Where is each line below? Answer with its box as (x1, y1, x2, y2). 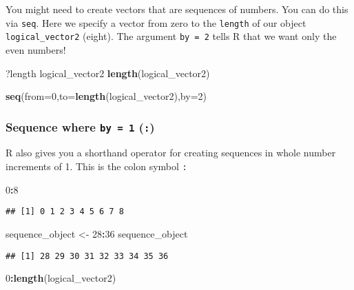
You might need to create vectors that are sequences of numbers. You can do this (6, 2, 348, 16)
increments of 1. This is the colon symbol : (6, 159, 187, 174)
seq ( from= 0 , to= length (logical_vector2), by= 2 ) (6, 89, 207, 103)
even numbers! (6, 42, 66, 56)
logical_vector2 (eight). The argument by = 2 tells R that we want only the (6, 29, 337, 43)
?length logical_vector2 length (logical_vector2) (6, 65, 210, 80)
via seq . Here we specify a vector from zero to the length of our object (6, 15, 306, 30)
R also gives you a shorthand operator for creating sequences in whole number (6, 145, 336, 160)
